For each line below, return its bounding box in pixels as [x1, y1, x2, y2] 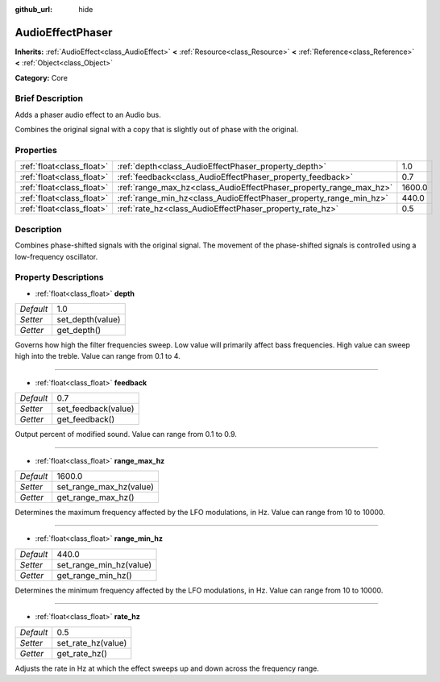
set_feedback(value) [56, 403, 135, 414]
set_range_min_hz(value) [56, 559, 152, 570]
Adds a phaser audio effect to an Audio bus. [15, 110, 161, 119]
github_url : [15, 5, 52, 14]
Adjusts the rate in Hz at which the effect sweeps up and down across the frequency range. [15, 663, 320, 673]
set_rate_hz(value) [56, 637, 127, 648]
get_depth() [56, 325, 102, 336]
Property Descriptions [15, 272, 104, 283]
